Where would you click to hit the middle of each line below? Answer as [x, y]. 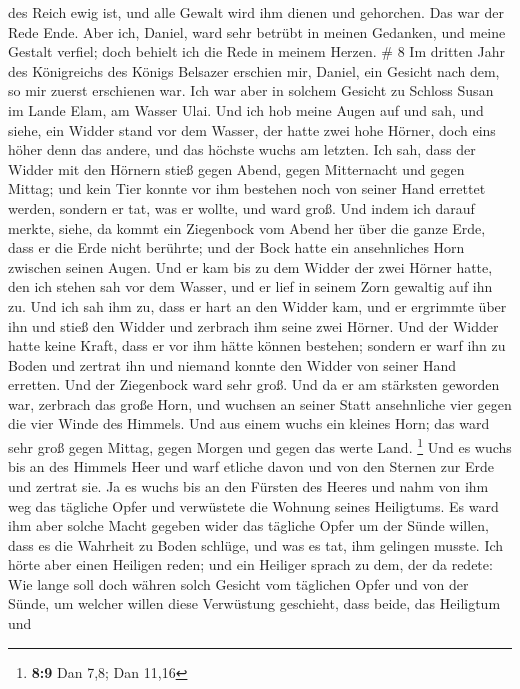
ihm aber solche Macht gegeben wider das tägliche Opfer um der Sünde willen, [248, 525]
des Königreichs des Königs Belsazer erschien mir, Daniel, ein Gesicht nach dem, [254, 70]
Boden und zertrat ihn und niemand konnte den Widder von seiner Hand [232, 364]
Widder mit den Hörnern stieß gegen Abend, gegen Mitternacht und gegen [236, 168]
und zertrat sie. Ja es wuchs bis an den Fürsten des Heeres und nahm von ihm [248, 485]
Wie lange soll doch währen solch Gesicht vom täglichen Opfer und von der [238, 583]
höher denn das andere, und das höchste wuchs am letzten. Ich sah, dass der [242, 149]
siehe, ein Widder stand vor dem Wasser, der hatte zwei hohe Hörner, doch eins [252, 129]
